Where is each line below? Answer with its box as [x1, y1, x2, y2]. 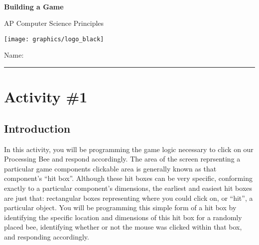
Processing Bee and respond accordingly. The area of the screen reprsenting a [4, 154, 241, 164]
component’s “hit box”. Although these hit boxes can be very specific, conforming [4, 173, 253, 183]
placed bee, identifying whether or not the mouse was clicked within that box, [4, 222, 242, 232]
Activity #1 [4, 86, 88, 107]
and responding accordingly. [4, 231, 89, 242]
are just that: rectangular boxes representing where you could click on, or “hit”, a [4, 192, 253, 203]
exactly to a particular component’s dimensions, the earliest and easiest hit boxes [4, 182, 253, 193]
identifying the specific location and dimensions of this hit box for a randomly [4, 212, 242, 222]
